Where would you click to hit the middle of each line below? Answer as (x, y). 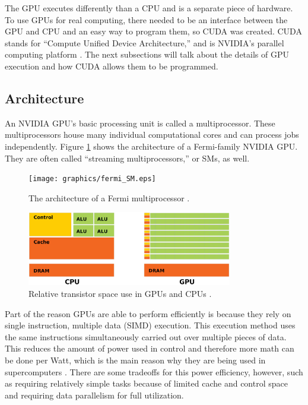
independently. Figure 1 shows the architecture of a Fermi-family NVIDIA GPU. (151, 146)
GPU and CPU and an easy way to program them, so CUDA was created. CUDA (153, 31)
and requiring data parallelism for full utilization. (94, 395)
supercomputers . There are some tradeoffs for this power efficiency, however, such (154, 371)
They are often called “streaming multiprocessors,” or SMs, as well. (127, 158)
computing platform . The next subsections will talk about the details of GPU (147, 54)
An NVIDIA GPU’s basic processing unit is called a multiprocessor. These (140, 123)
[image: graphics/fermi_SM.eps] (92, 179)
